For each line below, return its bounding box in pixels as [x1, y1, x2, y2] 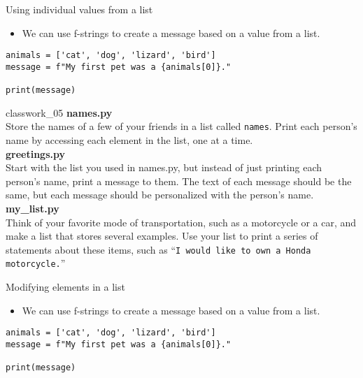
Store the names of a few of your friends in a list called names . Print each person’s [6, 119, 357, 133]
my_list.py [6, 201, 59, 216]
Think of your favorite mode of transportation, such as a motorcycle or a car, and [6, 215, 357, 229]
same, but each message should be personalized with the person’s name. [6, 187, 314, 202]
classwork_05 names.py [6, 105, 113, 119]
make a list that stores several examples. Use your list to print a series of [6, 228, 318, 243]
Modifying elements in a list [6, 279, 125, 294]
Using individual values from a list [6, 2, 153, 16]
